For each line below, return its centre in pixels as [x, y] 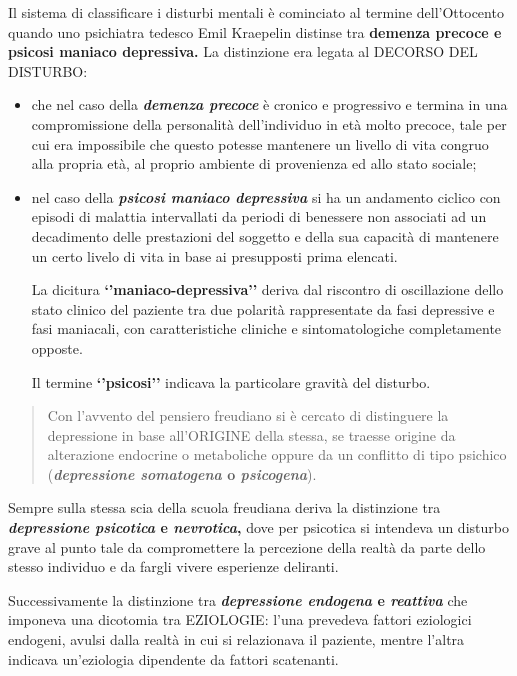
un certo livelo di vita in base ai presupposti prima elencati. [214, 255]
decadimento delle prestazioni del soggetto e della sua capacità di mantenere [265, 235]
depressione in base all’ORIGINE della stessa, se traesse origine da [251, 434]
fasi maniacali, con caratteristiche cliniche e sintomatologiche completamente [266, 328]
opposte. [57, 347]
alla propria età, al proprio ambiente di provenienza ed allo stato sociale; [254, 163]
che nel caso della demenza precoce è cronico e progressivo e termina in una [269, 104]
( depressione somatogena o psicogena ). [182, 473]
